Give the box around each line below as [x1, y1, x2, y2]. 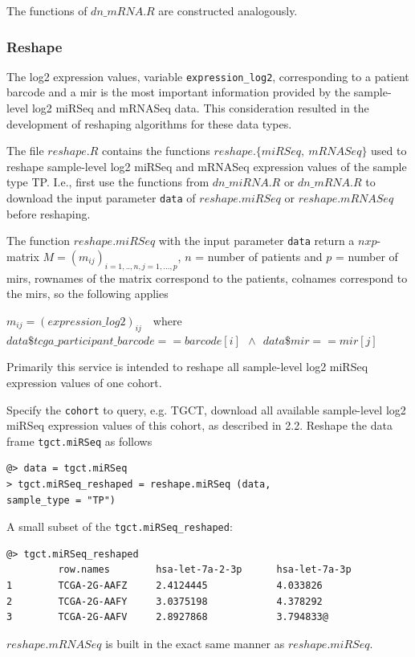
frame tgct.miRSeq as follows [6, 432, 153, 449]
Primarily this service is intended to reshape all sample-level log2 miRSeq [6, 358, 368, 375]
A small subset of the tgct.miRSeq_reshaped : [6, 518, 233, 535]
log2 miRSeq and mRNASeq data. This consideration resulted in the [31, 100, 369, 116]
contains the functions [102, 142, 210, 159]
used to [371, 142, 407, 159]
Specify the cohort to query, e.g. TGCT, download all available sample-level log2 [6, 401, 406, 418]
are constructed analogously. [158, 2, 298, 18]
